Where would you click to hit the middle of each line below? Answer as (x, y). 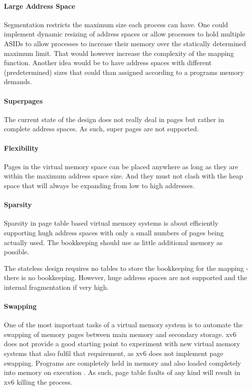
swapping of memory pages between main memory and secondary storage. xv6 (120, 334)
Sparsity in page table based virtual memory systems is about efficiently (111, 223)
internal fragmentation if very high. (56, 287)
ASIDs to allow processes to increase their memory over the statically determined (125, 43)
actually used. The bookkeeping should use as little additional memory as (113, 242)
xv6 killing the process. (38, 381)
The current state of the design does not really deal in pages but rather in (114, 119)
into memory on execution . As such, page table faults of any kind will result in (122, 372)
